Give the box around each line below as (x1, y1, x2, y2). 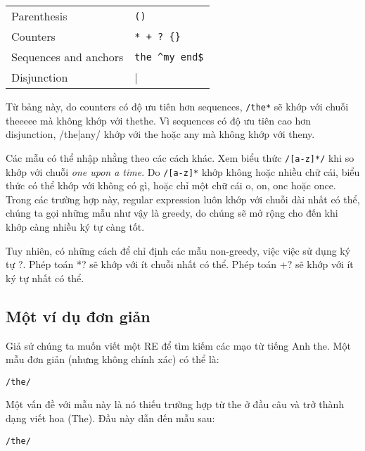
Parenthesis (11, 8, 68, 24)
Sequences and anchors (11, 49, 124, 65)
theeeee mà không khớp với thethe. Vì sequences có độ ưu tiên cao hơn (6, 113, 312, 127)
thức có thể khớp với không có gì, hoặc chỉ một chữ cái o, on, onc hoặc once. (6, 178, 336, 193)
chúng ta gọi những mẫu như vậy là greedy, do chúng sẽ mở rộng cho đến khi (6, 205, 338, 220)
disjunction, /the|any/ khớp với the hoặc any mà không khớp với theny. (6, 127, 315, 141)
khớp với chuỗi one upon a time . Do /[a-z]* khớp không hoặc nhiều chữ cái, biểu (6, 164, 360, 179)
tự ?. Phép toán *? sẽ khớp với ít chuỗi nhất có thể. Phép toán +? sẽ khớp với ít (6, 257, 354, 272)
